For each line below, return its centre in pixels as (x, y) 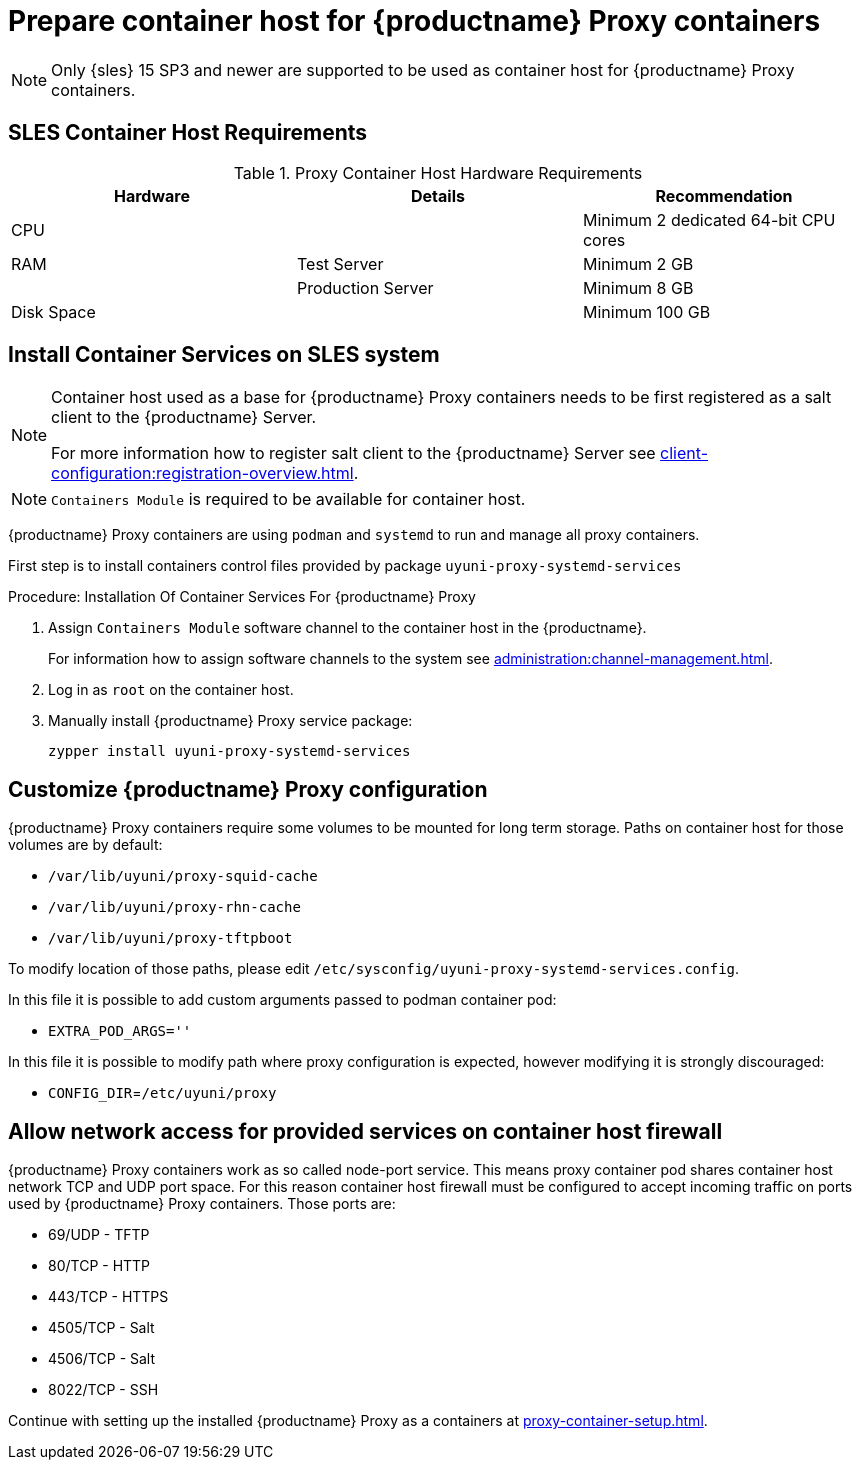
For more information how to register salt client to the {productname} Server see (353, 453)
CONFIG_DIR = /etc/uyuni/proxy (162, 1093)
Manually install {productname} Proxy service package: (230, 721)
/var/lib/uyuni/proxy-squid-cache (183, 876)
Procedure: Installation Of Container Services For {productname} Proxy (242, 597)
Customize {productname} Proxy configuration (248, 789)
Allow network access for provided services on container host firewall (365, 1131)
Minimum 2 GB (638, 263)
